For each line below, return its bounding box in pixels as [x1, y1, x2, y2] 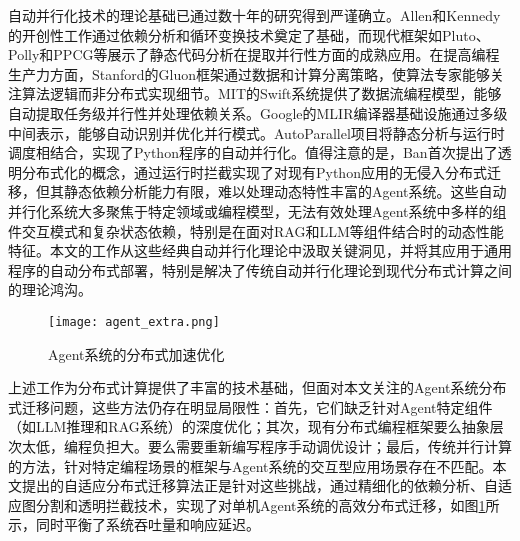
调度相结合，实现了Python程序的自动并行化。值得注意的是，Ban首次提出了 [8, 142, 498, 163]
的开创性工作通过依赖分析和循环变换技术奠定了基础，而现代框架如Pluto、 [8, 24, 490, 45]
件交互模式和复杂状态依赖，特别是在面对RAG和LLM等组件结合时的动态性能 [8, 220, 504, 241]
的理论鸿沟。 [8, 279, 92, 300]
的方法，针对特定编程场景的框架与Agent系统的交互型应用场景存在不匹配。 [8, 455, 493, 476]
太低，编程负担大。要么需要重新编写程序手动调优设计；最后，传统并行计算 [21, 435, 512, 456]
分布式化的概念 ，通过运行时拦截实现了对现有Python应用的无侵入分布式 [21, 161, 487, 182]
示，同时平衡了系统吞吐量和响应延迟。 [8, 514, 260, 535]
